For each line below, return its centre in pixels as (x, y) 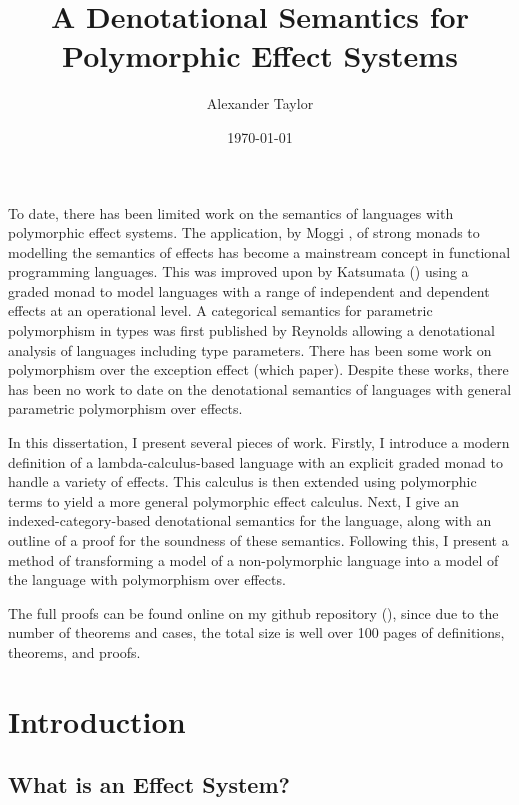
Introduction (97, 720)
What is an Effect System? (149, 784)
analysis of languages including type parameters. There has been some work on (250, 349)
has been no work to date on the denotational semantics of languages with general (260, 388)
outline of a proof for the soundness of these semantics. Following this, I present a (258, 540)
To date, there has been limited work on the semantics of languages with (231, 212)
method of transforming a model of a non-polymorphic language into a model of (253, 559)
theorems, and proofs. (74, 651)
